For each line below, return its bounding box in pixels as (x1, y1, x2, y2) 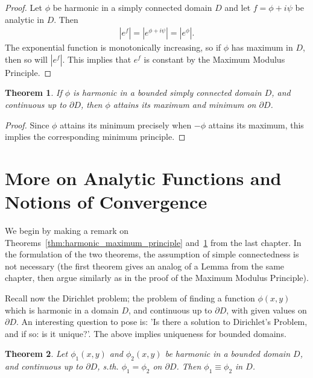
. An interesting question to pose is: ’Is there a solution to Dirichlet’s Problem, (16, 315, 308, 328)
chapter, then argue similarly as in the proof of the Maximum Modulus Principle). (5, 271, 309, 284)
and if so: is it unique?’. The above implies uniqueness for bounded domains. (5, 327, 286, 339)
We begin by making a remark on (5, 224, 129, 237)
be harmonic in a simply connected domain (52, 1, 212, 13)
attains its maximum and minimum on (113, 98, 256, 110)
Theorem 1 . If (5, 86, 62, 99)
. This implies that (62, 52, 131, 65)
